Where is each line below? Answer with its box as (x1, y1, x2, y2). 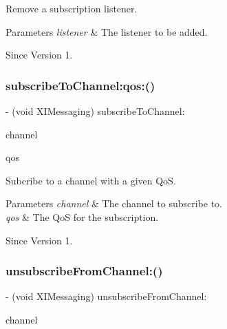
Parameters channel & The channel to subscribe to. (6, 196, 223, 211)
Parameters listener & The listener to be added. (6, 24, 208, 39)
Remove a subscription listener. (6, 1, 138, 15)
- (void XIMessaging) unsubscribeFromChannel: (6, 289, 207, 304)
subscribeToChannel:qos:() (6, 76, 155, 94)
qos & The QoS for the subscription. (6, 209, 159, 224)
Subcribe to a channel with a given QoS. (6, 173, 176, 187)
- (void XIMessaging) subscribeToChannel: (6, 104, 185, 118)
